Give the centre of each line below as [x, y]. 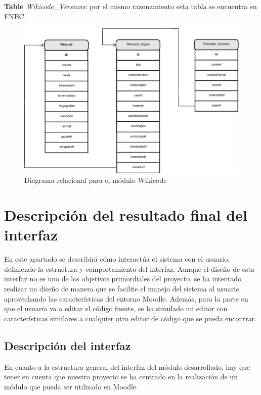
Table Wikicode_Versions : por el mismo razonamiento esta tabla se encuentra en [130, 6]
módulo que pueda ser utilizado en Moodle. [71, 386]
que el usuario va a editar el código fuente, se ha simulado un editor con [116, 308]
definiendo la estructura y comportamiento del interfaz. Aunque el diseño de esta [129, 268]
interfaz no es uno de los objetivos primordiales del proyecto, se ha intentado [123, 279]
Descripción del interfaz [68, 345]
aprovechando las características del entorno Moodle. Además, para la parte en [126, 298]
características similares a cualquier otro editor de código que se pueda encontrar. [130, 318]
